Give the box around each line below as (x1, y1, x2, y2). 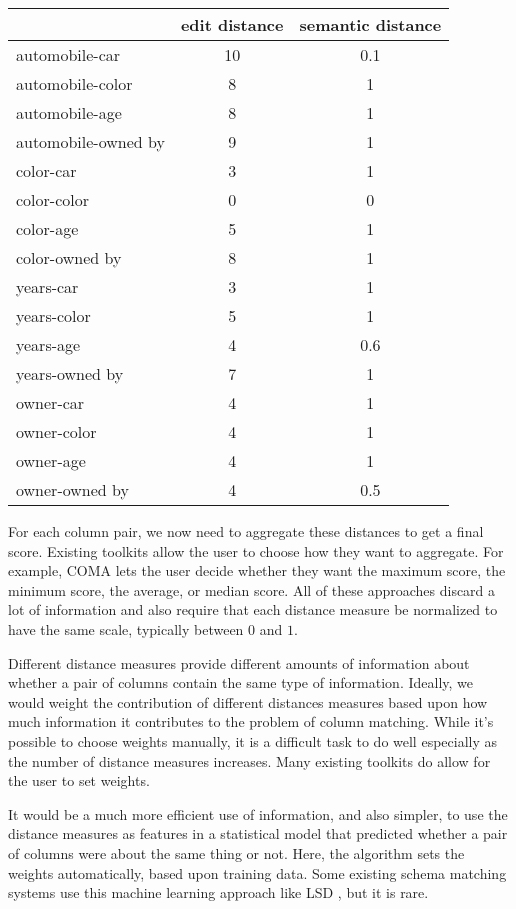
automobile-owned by (16, 130, 165, 153)
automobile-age (16, 101, 122, 124)
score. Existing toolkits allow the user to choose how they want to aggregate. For (8, 540, 504, 561)
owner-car (16, 391, 85, 414)
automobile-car (16, 43, 121, 66)
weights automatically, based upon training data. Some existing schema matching (8, 862, 507, 883)
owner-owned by (16, 478, 129, 501)
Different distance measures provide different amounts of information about (8, 652, 470, 673)
